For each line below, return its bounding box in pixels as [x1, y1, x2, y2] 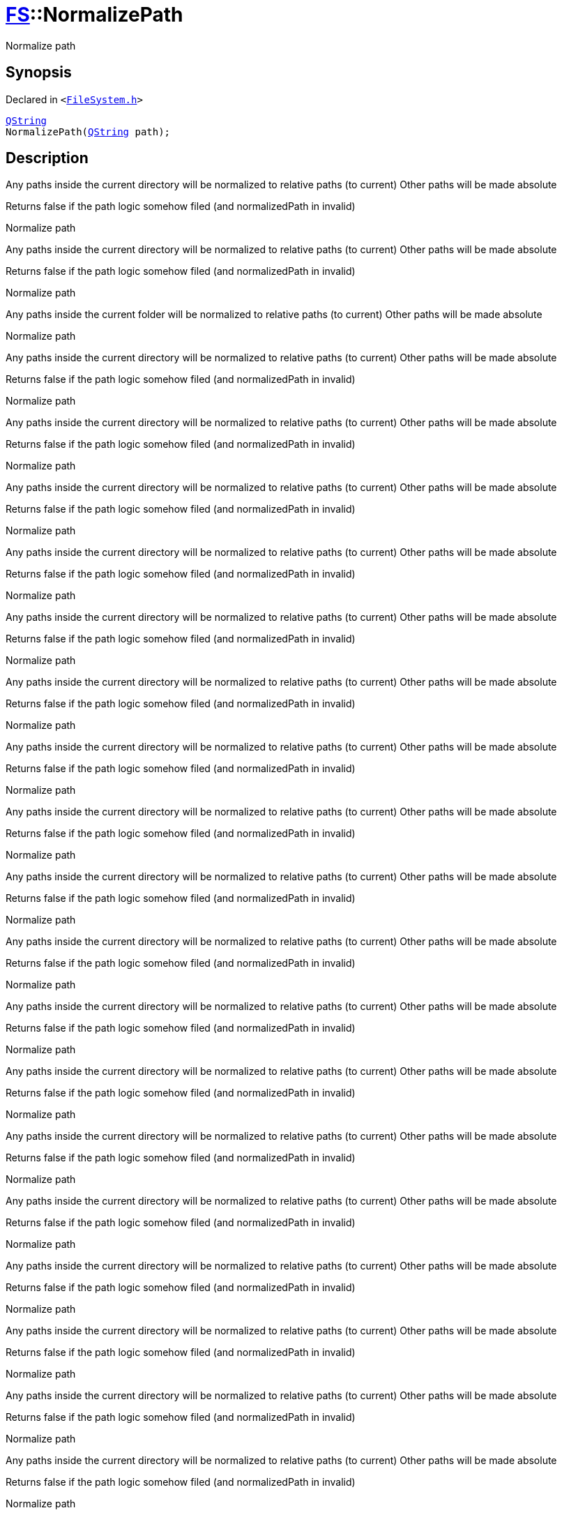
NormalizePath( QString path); [6, 126, 171, 137]
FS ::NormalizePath [6, 3, 183, 27]
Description [6, 149, 89, 167]
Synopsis [6, 63, 72, 82]
